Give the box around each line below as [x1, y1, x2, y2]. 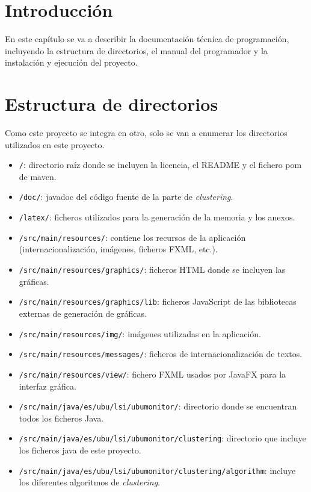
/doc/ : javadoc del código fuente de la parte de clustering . [19, 190, 233, 203]
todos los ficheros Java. [19, 411, 104, 424]
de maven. [19, 170, 57, 182]
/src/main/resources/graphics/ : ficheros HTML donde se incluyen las [19, 263, 286, 276]
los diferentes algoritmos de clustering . [19, 476, 160, 488]
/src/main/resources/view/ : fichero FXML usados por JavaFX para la [19, 367, 286, 380]
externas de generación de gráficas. [19, 307, 147, 319]
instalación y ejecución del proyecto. [5, 56, 138, 69]
